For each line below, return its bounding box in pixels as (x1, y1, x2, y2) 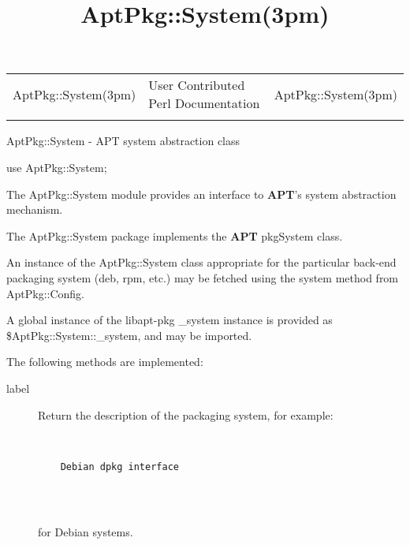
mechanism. (6, 201, 63, 218)
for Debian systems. (38, 523, 133, 539)
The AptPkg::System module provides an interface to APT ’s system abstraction (6, 185, 397, 202)
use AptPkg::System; (6, 159, 107, 175)
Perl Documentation (148, 94, 260, 113)
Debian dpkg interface (60, 461, 179, 472)
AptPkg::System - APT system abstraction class (6, 133, 240, 149)
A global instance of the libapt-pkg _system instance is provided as (6, 312, 333, 328)
